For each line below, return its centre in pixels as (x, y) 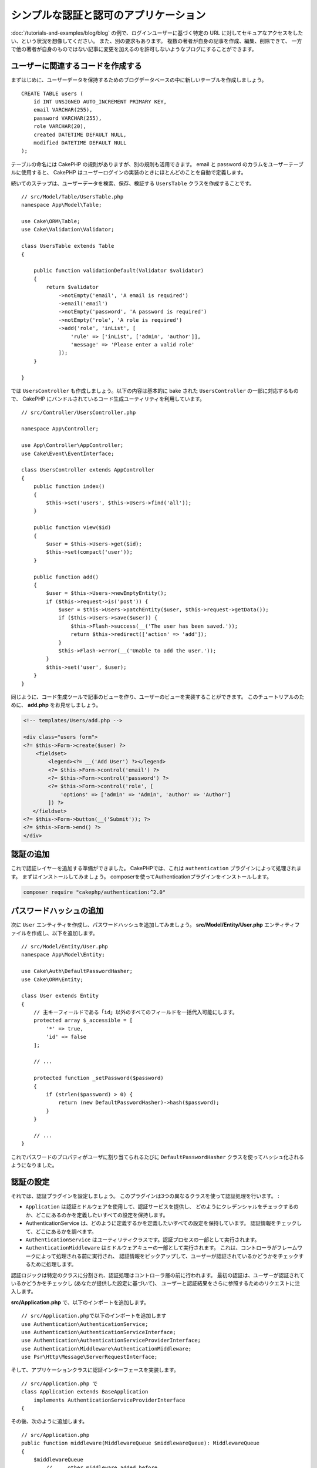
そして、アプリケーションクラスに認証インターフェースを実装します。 (95, 1370)
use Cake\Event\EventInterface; (68, 453)
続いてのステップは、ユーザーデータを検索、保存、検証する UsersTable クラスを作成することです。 (133, 183)
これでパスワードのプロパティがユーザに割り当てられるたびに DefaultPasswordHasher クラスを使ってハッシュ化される (158, 1157)
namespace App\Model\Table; (62, 205)
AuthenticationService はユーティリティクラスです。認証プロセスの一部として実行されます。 (143, 1240)
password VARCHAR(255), (68, 118)
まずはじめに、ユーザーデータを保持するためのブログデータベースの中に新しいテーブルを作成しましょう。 (139, 80)
